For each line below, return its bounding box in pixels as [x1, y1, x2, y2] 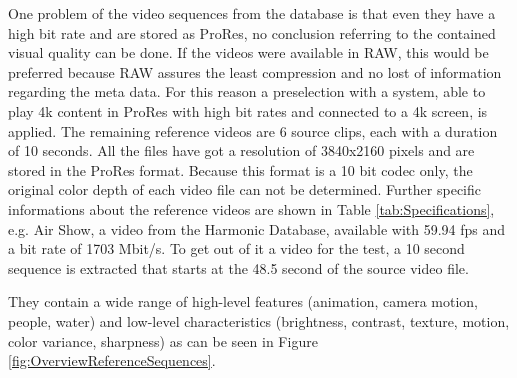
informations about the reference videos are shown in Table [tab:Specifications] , [8, 198, 495, 219]
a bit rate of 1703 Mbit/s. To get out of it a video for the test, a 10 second [8, 238, 465, 259]
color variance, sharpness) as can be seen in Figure [8, 330, 318, 351]
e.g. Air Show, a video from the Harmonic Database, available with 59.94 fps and [8, 218, 506, 239]
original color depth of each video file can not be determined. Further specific [8, 179, 481, 200]
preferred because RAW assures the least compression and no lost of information [8, 61, 502, 82]
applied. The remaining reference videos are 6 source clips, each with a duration [8, 120, 498, 141]
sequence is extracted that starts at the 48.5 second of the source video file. [8, 257, 469, 278]
